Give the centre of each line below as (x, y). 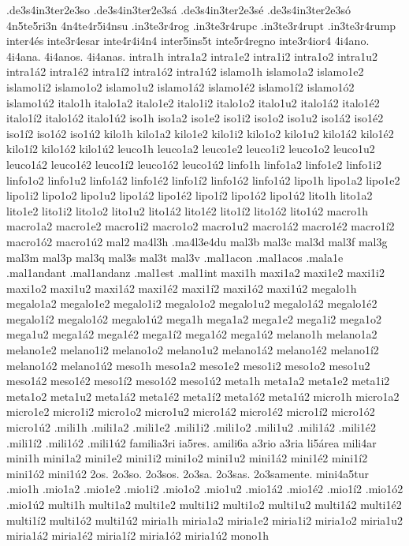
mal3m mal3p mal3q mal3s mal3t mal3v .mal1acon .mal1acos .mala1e (175, 257)
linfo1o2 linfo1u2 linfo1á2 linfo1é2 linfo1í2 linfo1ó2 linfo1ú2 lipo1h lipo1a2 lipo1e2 (203, 180)
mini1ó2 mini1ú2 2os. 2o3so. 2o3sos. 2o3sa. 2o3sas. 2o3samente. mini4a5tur (188, 473)
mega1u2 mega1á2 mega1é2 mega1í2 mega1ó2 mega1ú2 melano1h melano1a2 (192, 334)
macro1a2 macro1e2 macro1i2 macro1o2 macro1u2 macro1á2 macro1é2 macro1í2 (201, 226)
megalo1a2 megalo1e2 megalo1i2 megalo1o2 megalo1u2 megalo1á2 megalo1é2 (192, 303)
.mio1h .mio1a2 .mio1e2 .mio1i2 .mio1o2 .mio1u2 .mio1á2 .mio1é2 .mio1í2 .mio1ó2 (205, 489)
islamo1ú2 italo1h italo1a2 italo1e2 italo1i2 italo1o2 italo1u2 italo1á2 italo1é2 (193, 102)
